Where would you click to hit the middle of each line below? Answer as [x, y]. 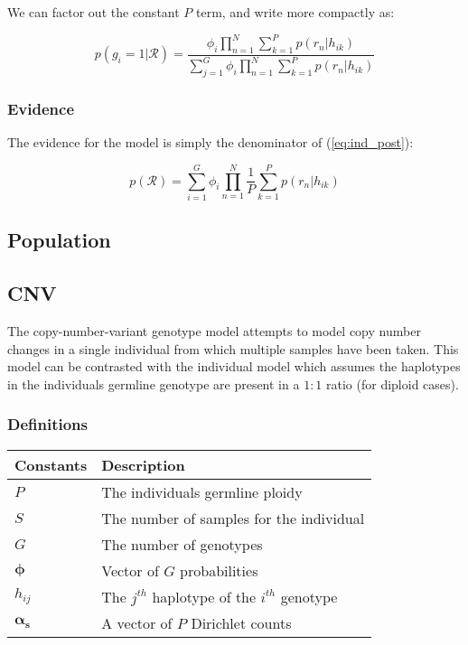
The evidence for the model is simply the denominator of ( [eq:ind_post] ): [211, 142]
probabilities [219, 570]
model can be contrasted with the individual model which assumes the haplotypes [234, 366]
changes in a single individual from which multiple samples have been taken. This [233, 348]
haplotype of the [204, 596]
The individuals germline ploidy [202, 491]
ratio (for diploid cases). [393, 383]
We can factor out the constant [94, 12]
